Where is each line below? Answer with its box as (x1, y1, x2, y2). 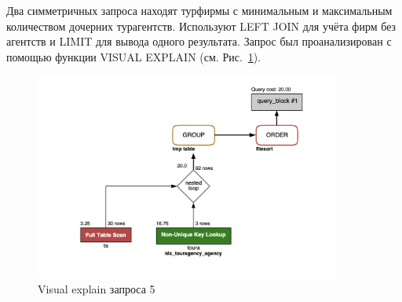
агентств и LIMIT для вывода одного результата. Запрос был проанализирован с (6, 33, 392, 50)
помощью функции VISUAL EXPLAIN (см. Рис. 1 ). (6, 48, 261, 64)
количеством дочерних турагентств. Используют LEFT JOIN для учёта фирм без (6, 17, 397, 34)
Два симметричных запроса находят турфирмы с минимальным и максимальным (6, 2, 393, 18)
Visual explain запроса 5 (38, 281, 155, 297)
